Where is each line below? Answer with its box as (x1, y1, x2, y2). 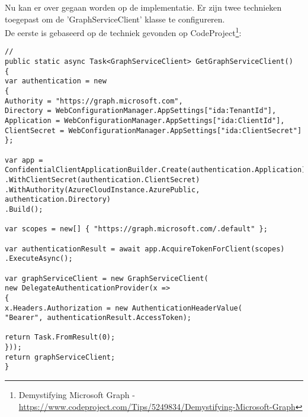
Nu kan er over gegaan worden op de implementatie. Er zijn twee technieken (5, 1, 282, 13)
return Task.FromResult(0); (5, 333, 115, 342)
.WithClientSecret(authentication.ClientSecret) (5, 175, 200, 184)
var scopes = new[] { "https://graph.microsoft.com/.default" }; (5, 225, 268, 234)
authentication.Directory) (5, 195, 111, 204)
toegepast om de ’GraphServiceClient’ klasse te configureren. (5, 12, 225, 25)
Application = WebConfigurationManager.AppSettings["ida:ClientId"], (5, 117, 285, 125)
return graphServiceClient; (5, 353, 115, 361)
